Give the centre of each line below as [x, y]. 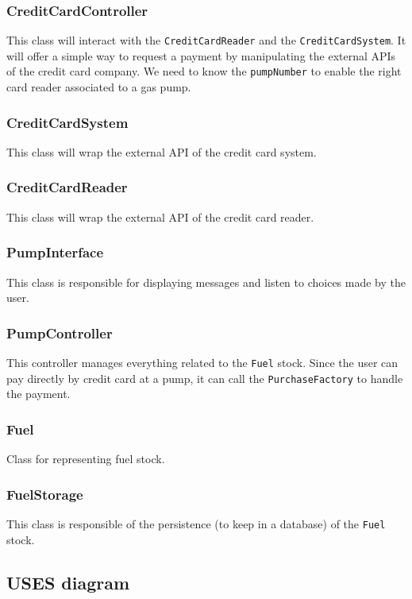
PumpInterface [55, 252]
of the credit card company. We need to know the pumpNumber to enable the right [204, 71]
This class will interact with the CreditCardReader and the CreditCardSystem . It [206, 40]
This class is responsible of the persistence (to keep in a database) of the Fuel [196, 523]
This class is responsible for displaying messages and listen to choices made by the [206, 282]
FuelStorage [45, 494]
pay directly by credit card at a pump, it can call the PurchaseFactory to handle [205, 378]
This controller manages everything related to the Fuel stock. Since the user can [202, 362]
